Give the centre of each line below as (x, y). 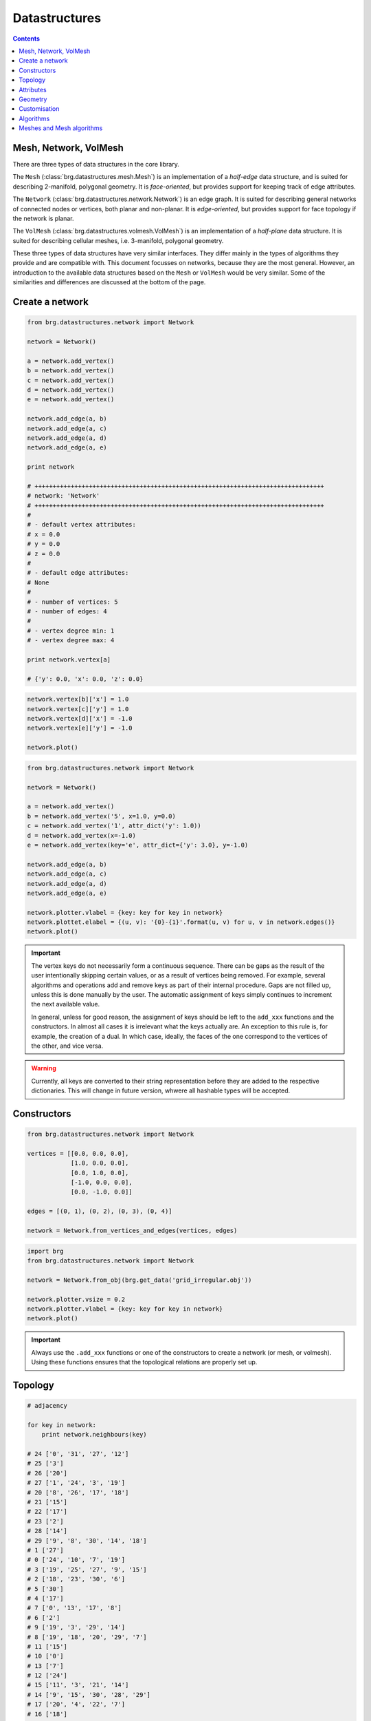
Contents (26, 39)
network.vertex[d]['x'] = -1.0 (80, 719)
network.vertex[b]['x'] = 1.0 (78, 699)
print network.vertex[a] (69, 659)
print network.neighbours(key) (94, 1435)
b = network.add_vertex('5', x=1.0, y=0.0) (102, 816)
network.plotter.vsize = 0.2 (76, 1299)
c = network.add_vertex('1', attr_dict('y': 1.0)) (114, 826)
